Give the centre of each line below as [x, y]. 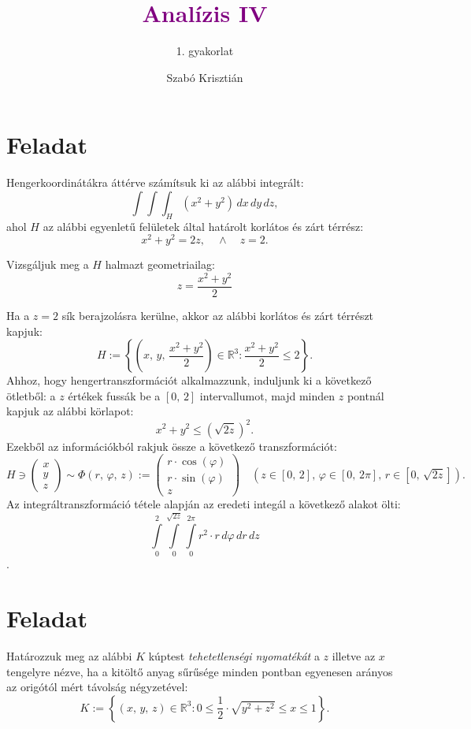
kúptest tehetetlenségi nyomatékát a [234, 656]
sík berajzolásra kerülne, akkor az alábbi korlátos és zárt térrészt [218, 316]
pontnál [365, 395]
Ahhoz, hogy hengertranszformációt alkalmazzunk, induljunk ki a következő [189, 380]
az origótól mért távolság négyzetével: [97, 687]
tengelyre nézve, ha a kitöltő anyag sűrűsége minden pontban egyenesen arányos [200, 671]
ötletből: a [31, 395]
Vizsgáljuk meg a [48, 264]
